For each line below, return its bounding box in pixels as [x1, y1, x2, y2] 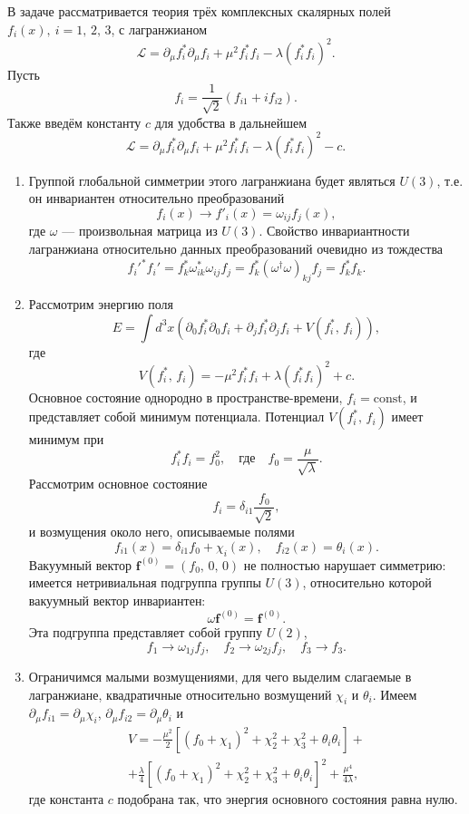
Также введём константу [7, 112, 142, 131]
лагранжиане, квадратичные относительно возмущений [28, 684, 332, 703]
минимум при [28, 430, 104, 449]
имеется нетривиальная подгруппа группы [28, 573, 261, 592]
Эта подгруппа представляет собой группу [28, 622, 263, 641]
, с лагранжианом [111, 19, 208, 38]
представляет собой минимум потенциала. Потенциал [28, 407, 325, 426]
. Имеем [372, 684, 417, 703]
